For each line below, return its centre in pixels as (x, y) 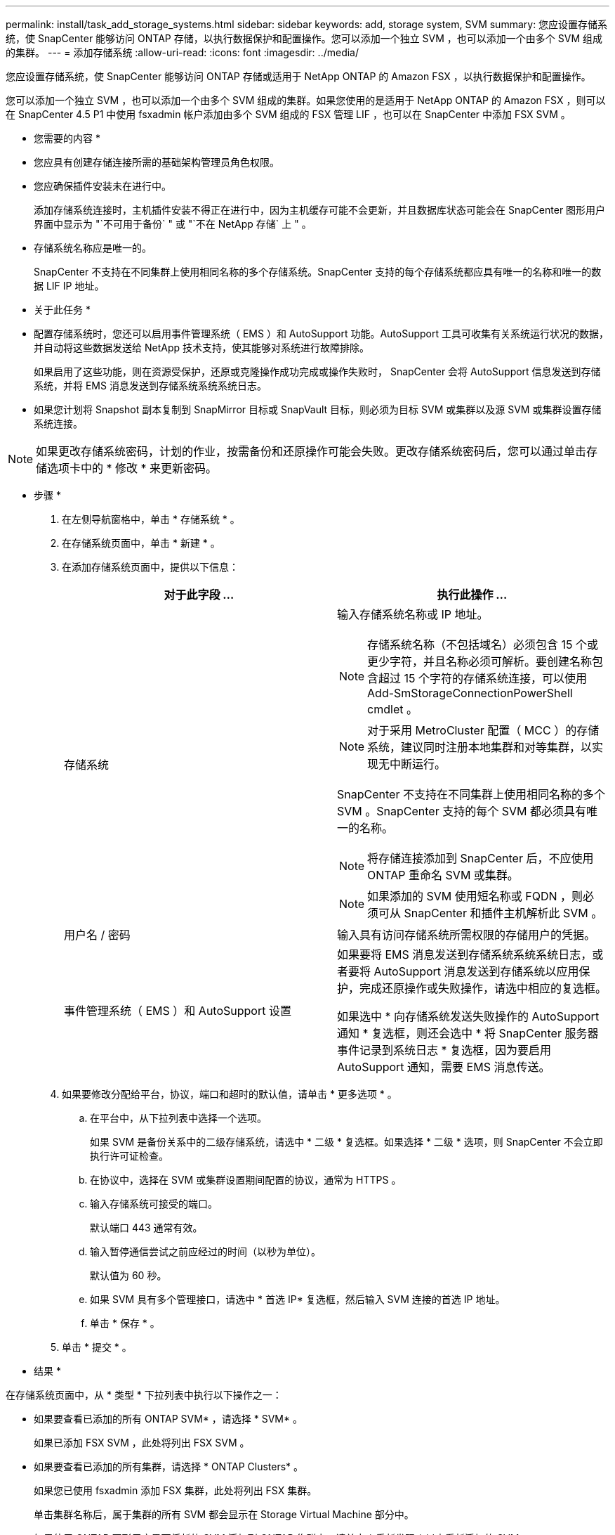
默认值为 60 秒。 (128, 1275)
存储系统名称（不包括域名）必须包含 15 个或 (483, 645)
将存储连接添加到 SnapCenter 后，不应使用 (481, 858)
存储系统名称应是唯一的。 (93, 248)
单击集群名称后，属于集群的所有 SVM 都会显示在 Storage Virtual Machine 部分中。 (224, 1514)
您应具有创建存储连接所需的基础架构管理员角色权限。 (157, 162)
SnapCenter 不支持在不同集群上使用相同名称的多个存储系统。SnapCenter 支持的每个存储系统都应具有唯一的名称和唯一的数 (318, 272)
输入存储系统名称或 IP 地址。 (413, 614)
